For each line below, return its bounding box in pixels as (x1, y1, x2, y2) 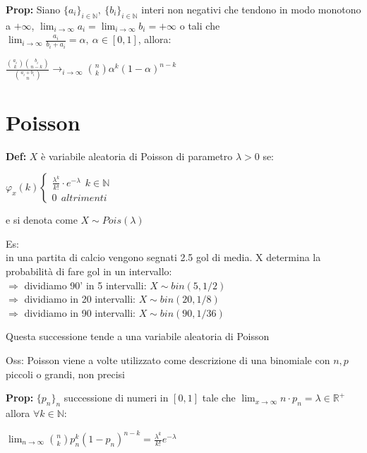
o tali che (179, 18, 220, 32)
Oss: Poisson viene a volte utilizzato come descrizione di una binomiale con (6, 352, 330, 367)
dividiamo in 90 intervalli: (24, 305, 136, 320)
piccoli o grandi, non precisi (6, 366, 125, 381)
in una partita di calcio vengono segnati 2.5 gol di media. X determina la (6, 250, 321, 265)
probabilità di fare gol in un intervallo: (6, 263, 172, 278)
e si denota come (6, 212, 78, 227)
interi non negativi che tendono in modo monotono (141, 2, 361, 16)
